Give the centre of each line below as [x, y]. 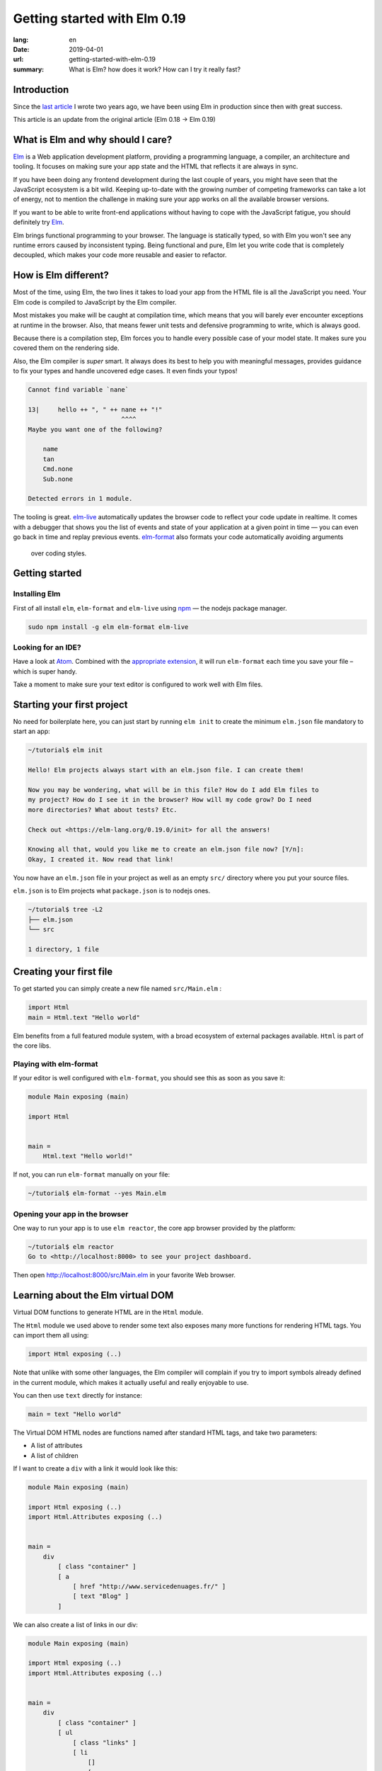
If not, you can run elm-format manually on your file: [91, 1175]
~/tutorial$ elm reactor [71, 1247]
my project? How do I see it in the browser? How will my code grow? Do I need [170, 800]
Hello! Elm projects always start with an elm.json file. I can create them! [166, 770]
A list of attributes [57, 1446]
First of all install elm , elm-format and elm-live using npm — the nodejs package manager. [150, 608]
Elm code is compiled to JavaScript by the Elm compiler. [95, 302]
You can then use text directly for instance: [78, 1395]
